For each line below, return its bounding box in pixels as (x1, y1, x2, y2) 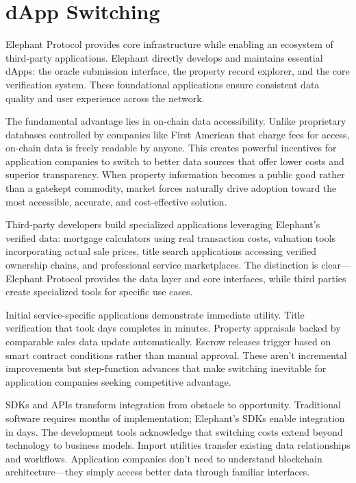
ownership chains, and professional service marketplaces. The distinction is (5, 258, 318, 272)
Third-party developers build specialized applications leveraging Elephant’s (5, 217, 320, 232)
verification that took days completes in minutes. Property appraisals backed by (5, 321, 341, 335)
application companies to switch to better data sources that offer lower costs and (5, 153, 344, 168)
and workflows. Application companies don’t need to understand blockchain (5, 451, 322, 465)
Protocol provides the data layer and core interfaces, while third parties (46, 271, 346, 285)
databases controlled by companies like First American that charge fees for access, (5, 127, 350, 141)
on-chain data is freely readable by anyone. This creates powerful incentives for (5, 140, 337, 155)
